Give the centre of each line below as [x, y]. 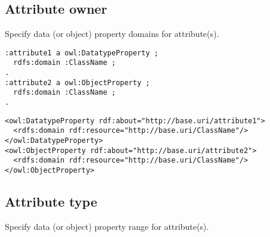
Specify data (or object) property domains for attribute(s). [112, 34]
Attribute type [51, 202]
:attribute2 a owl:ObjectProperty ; [77, 82]
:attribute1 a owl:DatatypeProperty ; [82, 53]
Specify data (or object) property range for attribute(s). [107, 226]
